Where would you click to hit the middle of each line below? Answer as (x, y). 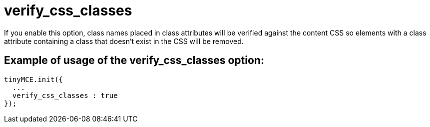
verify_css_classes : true (65, 95)
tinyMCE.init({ (34, 79)
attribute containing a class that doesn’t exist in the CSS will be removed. (124, 41)
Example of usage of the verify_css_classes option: (134, 60)
